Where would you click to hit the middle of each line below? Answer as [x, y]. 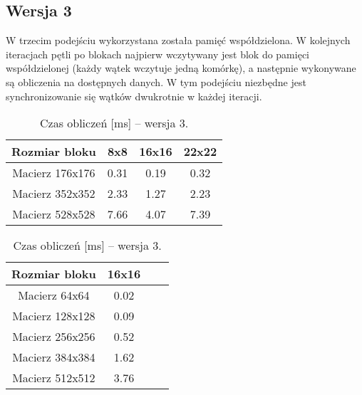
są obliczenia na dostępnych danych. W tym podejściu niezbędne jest [156, 81]
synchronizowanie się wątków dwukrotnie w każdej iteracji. [134, 96]
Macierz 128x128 [54, 316]
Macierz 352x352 [54, 194]
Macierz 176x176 [54, 173]
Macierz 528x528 [54, 214]
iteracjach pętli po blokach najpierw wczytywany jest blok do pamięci [157, 54]
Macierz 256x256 [54, 337]
